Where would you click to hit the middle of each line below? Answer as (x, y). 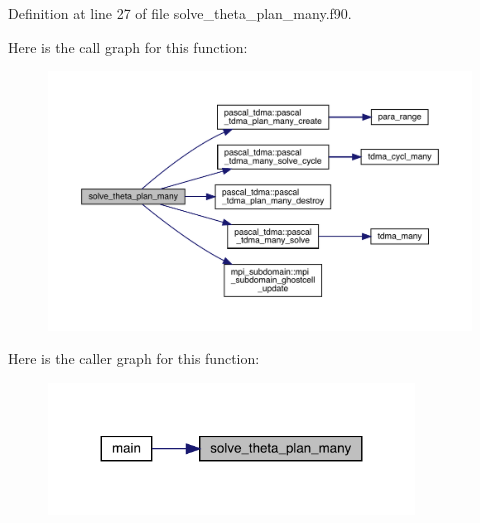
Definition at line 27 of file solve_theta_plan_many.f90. (180, 13)
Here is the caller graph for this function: (134, 358)
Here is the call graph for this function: (128, 46)
